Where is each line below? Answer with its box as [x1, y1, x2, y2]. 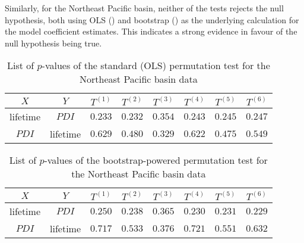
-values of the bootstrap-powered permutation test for [44, 153, 268, 167]
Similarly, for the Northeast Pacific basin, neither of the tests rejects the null [5, 2, 284, 14]
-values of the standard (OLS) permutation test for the [42, 58, 270, 73]
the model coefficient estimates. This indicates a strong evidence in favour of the [5, 25, 297, 38]
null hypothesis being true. [5, 36, 102, 49]
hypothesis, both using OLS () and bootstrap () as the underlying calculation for [5, 13, 299, 26]
